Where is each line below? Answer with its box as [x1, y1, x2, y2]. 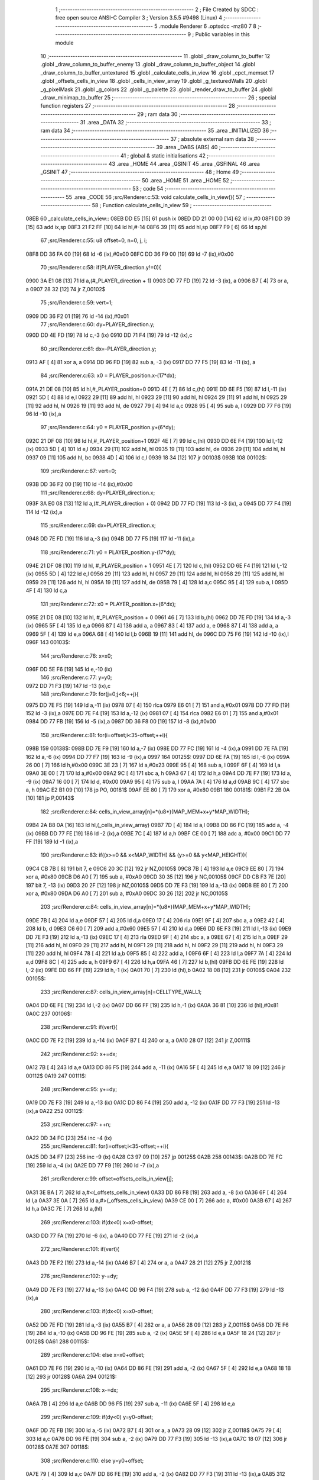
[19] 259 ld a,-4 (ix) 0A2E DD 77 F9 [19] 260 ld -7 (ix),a [25, 1162, 159, 1169]
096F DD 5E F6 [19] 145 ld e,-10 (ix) [25, 666, 112, 673]
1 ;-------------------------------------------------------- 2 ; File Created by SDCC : [55, 6, 259, 13]
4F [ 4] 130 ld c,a [25, 587, 67, 594]
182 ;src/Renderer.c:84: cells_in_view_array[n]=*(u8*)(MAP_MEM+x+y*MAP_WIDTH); [40, 808, 250, 815]
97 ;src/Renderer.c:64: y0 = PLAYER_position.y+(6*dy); [40, 424, 175, 431]
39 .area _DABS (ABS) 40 [156, 144, 218, 151]
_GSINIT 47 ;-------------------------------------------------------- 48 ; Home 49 [40, 169, 239, 176]
